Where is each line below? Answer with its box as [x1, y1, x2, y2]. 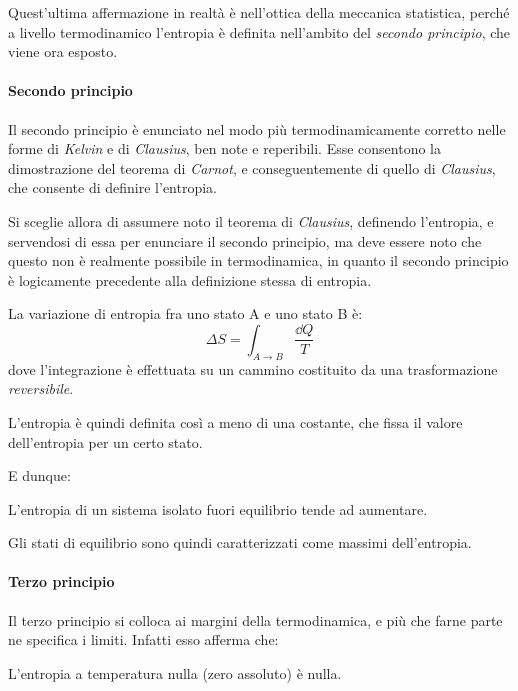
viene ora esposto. [8, 41, 118, 62]
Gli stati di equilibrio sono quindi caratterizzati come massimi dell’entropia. [8, 532, 472, 553]
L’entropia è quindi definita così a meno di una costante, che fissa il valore [8, 411, 463, 432]
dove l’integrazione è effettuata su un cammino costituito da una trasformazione [8, 358, 498, 379]
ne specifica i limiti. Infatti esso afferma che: [8, 629, 279, 650]
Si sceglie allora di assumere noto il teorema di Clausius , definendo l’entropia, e [8, 210, 494, 231]
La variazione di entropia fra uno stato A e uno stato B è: [8, 303, 363, 324]
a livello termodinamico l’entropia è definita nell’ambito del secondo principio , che [8, 21, 511, 42]
